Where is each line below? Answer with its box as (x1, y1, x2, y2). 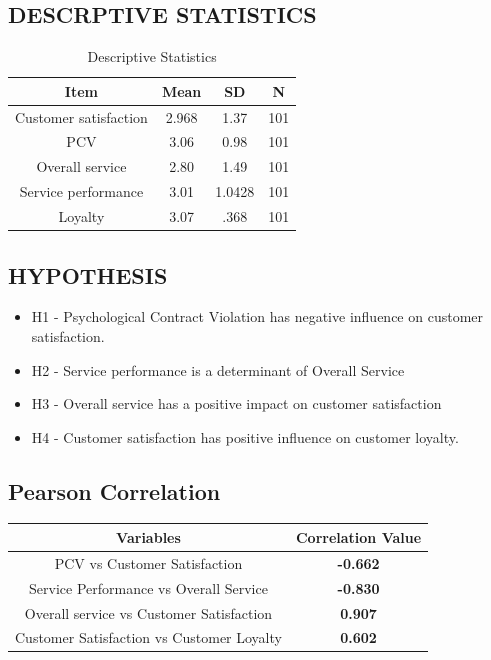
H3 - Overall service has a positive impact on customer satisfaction (31, 393, 442, 414)
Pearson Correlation (8, 475, 221, 506)
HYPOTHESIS (8, 259, 168, 290)
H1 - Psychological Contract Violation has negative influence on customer (31, 306, 484, 327)
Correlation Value (295, 526, 422, 547)
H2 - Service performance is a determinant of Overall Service (31, 359, 405, 380)
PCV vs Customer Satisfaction (54, 552, 243, 573)
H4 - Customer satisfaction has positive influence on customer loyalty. (31, 426, 459, 447)
